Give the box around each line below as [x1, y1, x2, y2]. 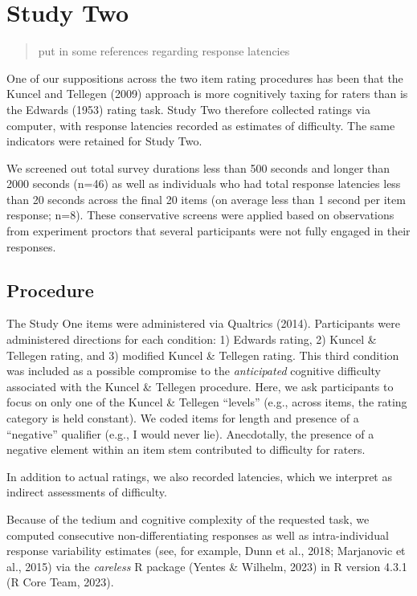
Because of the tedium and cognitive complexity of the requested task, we [6, 510, 370, 527]
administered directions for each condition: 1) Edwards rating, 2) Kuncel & [6, 331, 377, 348]
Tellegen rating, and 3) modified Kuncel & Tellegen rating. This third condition [6, 346, 399, 363]
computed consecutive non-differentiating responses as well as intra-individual [6, 526, 389, 543]
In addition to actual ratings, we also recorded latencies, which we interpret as [6, 467, 392, 484]
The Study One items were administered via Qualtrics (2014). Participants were [6, 315, 400, 332]
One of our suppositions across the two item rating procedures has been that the [6, 69, 403, 86]
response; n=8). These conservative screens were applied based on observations [6, 206, 395, 223]
